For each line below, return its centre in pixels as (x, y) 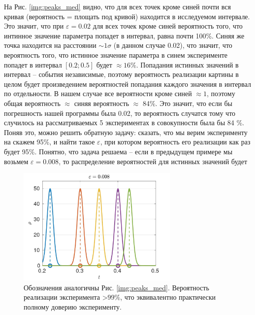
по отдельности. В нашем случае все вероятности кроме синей (98, 93)
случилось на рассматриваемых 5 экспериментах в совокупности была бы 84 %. (124, 122)
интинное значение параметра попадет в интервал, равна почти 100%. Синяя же (124, 35)
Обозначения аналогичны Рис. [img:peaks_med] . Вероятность (116, 287)
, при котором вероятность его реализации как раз (175, 142)
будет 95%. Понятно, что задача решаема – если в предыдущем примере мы (118, 151)
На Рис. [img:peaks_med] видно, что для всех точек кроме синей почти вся (117, 6)
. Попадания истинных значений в (187, 64)
